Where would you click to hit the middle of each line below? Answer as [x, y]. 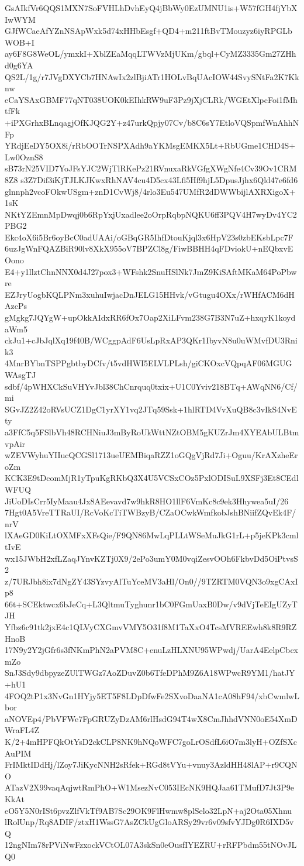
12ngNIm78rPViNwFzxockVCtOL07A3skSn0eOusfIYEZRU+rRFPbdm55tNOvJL [151, 845]
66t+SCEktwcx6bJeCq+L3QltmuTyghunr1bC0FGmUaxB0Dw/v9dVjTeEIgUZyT [151, 604]
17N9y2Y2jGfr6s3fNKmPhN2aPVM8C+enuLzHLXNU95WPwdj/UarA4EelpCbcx [151, 650]
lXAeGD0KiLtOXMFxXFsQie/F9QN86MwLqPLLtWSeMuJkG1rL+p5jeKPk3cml [152, 535]
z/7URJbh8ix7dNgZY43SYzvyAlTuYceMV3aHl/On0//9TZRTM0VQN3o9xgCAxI [151, 581]
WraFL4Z [22, 730]
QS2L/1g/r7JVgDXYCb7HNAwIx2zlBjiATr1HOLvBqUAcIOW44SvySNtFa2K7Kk [152, 76]
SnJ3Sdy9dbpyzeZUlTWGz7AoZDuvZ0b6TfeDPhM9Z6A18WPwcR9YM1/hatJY [150, 673]
